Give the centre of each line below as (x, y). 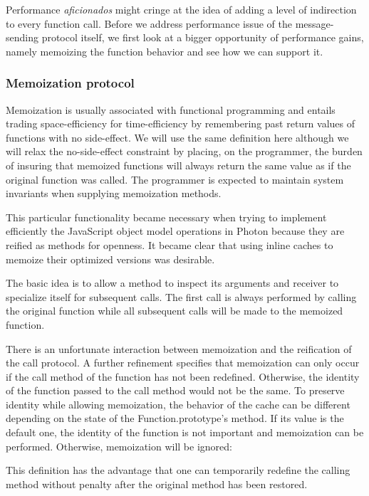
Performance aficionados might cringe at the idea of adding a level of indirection (181, 9)
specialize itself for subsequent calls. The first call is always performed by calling (181, 296)
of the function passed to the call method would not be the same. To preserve (175, 390)
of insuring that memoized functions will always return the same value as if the (178, 165)
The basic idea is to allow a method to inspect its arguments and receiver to (172, 283)
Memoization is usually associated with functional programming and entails (171, 109)
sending (22, 37)
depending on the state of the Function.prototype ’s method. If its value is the (175, 418)
